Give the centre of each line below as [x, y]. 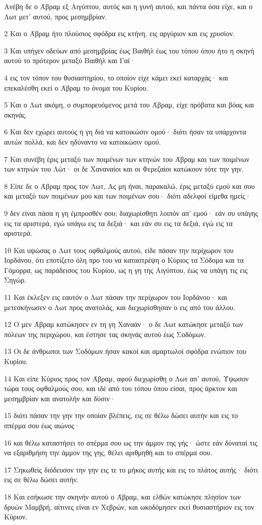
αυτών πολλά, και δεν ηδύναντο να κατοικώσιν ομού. [83, 141]
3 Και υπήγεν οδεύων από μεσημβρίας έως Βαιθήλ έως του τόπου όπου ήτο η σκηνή [129, 50]
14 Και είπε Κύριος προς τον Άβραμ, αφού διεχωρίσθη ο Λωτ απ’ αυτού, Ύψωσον [126, 378]
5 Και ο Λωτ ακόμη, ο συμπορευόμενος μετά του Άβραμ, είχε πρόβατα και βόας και [129, 105]
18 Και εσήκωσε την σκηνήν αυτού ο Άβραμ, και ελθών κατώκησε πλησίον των [123, 496]
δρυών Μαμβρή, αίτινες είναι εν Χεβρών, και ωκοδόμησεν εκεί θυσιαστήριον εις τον [129, 506]
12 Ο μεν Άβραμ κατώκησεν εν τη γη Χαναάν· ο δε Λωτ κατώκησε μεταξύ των [124, 324]
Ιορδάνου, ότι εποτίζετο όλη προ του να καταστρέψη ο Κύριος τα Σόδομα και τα [124, 260]
